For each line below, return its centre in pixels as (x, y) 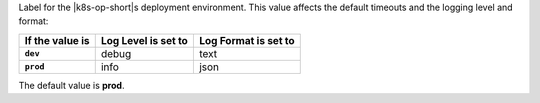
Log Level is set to (144, 40)
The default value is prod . (71, 85)
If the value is (57, 40)
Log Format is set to (246, 40)
